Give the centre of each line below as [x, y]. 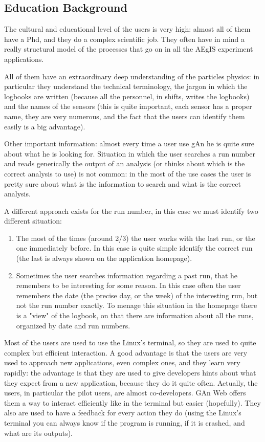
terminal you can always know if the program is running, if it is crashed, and [125, 422]
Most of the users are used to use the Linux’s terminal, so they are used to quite [130, 342]
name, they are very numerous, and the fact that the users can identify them [125, 116]
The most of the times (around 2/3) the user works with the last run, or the [136, 238]
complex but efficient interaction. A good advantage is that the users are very [126, 352]
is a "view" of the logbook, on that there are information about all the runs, [135, 315]
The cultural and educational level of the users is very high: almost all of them [127, 29]
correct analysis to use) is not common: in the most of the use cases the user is [128, 173]
